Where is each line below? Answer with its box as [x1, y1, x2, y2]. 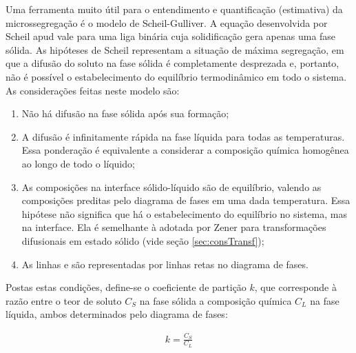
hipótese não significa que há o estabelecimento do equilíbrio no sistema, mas [21, 206, 347, 221]
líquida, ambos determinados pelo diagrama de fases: [6, 307, 228, 321]
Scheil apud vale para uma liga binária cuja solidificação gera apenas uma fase [6, 29, 336, 43]
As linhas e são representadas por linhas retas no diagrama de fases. [21, 256, 308, 271]
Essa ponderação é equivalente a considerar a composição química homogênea [21, 143, 349, 157]
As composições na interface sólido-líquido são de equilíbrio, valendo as [21, 179, 322, 194]
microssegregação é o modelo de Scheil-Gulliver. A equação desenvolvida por [6, 15, 328, 30]
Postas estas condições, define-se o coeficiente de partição [6, 280, 247, 294]
